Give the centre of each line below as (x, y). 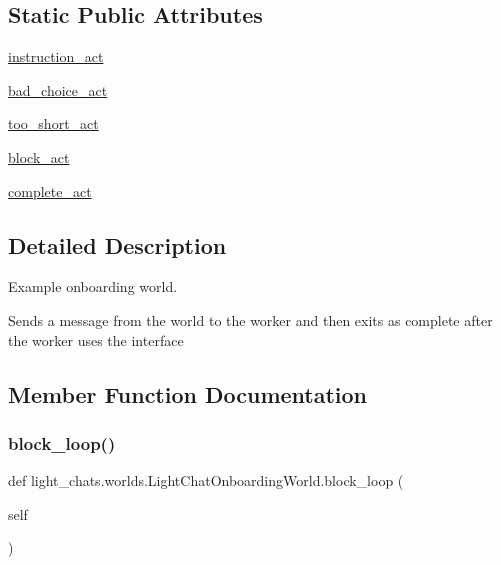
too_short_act (53, 123)
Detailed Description (117, 244)
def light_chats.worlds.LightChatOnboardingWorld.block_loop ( (206, 480)
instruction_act (56, 56)
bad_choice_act (58, 89)
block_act (39, 156)
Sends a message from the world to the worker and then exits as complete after (250, 319)
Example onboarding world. (93, 286)
